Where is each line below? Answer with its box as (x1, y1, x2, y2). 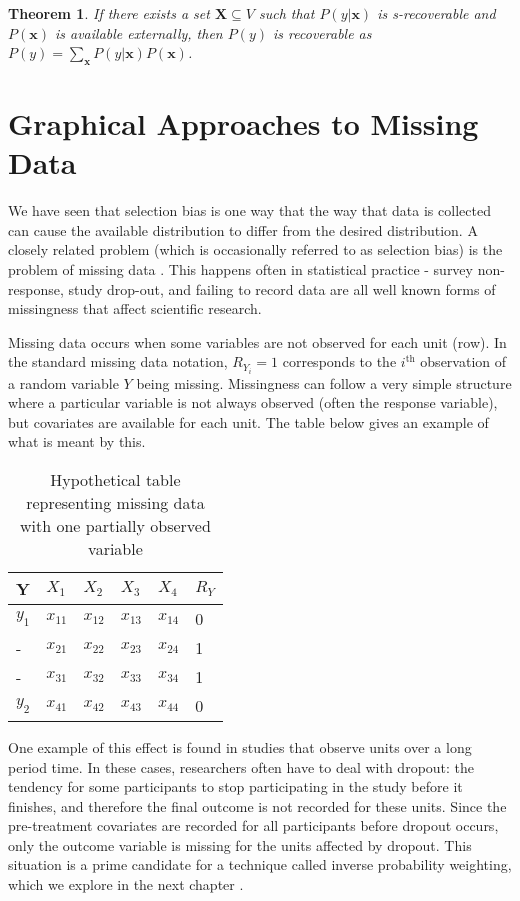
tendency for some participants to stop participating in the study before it (8, 776, 463, 797)
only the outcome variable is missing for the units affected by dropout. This (8, 834, 472, 855)
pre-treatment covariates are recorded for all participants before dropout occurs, (8, 815, 499, 836)
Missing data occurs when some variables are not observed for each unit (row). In (8, 331, 507, 352)
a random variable (8, 372, 119, 393)
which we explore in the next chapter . (8, 874, 244, 895)
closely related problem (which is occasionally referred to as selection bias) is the (8, 239, 503, 260)
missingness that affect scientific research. (8, 298, 262, 319)
